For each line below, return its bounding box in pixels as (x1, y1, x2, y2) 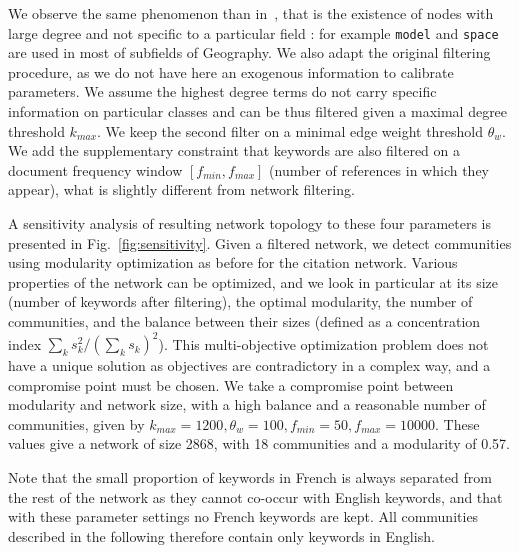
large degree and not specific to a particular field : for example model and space (8, 22, 499, 43)
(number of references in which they (269, 159, 490, 180)
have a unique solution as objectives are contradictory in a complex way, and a (8, 355, 491, 376)
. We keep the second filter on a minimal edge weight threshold (97, 120, 484, 141)
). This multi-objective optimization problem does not (158, 333, 489, 354)
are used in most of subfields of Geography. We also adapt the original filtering (8, 42, 491, 63)
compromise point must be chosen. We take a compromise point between (8, 374, 454, 395)
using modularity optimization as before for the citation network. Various (8, 252, 458, 273)
